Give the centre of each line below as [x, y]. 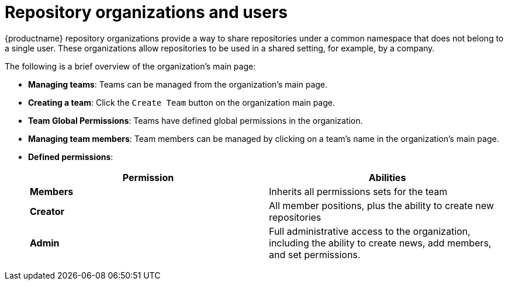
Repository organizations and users [146, 12]
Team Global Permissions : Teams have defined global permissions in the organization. [196, 120]
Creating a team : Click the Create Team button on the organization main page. [182, 102]
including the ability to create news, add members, [380, 243]
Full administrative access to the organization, [370, 231]
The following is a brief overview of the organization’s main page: [130, 66]
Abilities [387, 177]
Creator [47, 211]
